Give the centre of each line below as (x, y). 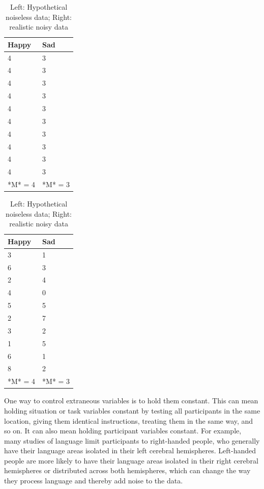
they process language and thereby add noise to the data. (94, 481)
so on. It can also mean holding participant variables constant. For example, (123, 431)
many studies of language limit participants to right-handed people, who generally (132, 440)
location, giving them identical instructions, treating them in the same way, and (129, 420)
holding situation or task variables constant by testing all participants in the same (132, 410)
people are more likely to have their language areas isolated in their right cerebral (131, 460)
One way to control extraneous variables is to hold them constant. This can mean (131, 401)
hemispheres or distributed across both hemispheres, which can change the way (127, 470)
